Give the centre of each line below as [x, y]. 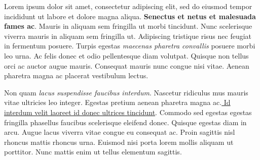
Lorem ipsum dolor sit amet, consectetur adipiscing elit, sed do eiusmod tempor [128, 6]
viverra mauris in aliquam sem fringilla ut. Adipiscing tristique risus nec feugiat [128, 36]
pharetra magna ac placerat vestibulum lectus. [76, 75]
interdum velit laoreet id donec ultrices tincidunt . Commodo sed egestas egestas [128, 112]
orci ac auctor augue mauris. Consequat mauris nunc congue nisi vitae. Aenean [127, 65]
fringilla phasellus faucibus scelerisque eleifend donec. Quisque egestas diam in [125, 122]
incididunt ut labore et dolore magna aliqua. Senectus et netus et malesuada [130, 16]
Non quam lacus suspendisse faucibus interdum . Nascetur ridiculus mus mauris [126, 92]
